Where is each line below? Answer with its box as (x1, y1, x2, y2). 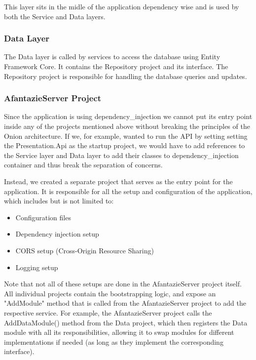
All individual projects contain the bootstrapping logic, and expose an (4, 288, 216, 298)
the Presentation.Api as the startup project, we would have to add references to (4, 140, 245, 151)
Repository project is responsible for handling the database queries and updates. (4, 71, 247, 81)
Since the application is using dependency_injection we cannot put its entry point (4, 111, 253, 121)
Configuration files (15, 212, 71, 222)
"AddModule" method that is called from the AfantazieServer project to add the (4, 298, 247, 308)
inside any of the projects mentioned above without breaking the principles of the (4, 121, 250, 131)
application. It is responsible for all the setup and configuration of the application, (4, 186, 253, 196)
